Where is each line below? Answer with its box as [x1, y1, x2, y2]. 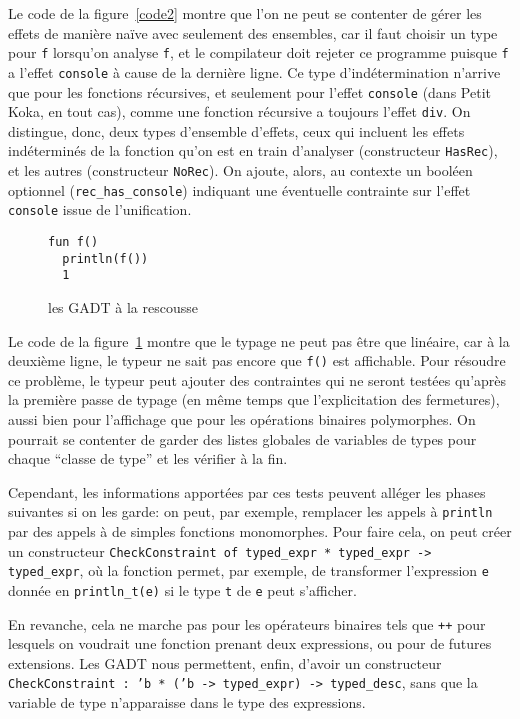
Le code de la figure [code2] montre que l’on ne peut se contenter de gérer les [8, 3, 482, 23]
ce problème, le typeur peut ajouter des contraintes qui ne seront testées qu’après [8, 369, 507, 390]
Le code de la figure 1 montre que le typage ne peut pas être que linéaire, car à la [8, 330, 510, 351]
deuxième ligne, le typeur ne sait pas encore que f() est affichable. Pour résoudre [8, 350, 506, 371]
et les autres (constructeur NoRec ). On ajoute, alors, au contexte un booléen [8, 160, 473, 181]
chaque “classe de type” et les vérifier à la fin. [8, 448, 288, 469]
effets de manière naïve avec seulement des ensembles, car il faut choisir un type [8, 22, 498, 43]
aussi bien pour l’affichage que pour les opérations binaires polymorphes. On [8, 409, 476, 430]
